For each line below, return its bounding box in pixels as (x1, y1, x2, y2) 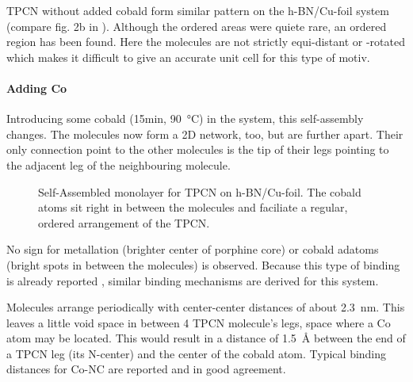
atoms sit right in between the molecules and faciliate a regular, (38, 199, 348, 216)
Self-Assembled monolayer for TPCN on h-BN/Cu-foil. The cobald (38, 183, 361, 200)
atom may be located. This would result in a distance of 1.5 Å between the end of (6, 330, 406, 346)
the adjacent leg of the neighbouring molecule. (6, 156, 231, 173)
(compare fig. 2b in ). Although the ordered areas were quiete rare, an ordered (6, 17, 387, 34)
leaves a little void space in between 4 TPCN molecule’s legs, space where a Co (6, 314, 391, 330)
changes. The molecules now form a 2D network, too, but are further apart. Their (6, 125, 403, 142)
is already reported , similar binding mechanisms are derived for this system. (6, 272, 379, 288)
